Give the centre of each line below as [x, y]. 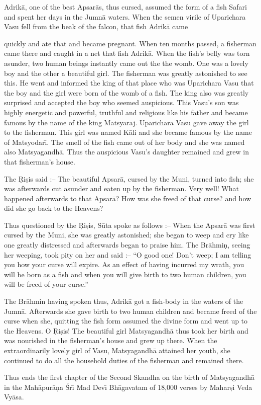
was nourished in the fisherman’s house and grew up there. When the [111, 340]
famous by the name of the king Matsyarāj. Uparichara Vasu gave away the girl [126, 122]
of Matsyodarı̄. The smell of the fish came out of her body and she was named [124, 142]
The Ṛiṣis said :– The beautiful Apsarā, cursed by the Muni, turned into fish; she [129, 178]
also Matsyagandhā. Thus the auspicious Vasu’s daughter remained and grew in [126, 152]
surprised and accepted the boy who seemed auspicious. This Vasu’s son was [121, 102]
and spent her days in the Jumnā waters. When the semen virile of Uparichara [125, 16]
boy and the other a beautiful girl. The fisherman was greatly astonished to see [126, 73]
